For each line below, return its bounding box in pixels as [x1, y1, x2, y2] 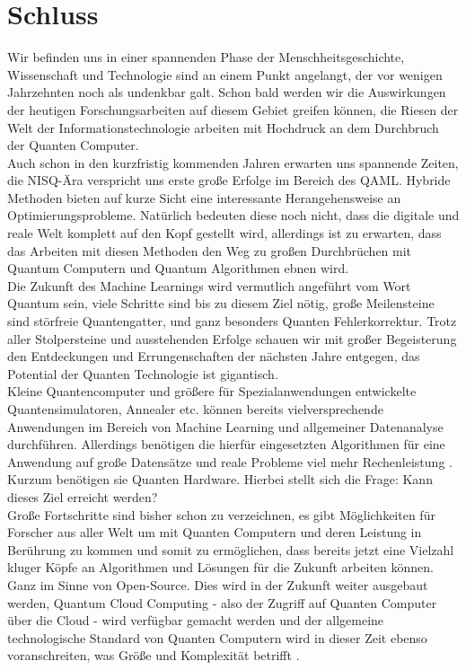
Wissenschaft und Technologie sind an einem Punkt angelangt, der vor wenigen [7, 65, 443, 84]
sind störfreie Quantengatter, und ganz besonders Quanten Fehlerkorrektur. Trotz [7, 312, 457, 331]
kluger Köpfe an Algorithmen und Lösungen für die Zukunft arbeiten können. [7, 558, 434, 577]
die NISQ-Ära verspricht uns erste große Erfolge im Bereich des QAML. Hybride [7, 171, 451, 190]
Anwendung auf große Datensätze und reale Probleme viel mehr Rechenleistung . [7, 452, 453, 471]
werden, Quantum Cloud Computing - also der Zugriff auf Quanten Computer [7, 593, 437, 612]
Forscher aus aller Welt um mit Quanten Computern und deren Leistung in [7, 523, 422, 542]
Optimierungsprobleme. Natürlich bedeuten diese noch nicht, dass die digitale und [7, 206, 460, 225]
